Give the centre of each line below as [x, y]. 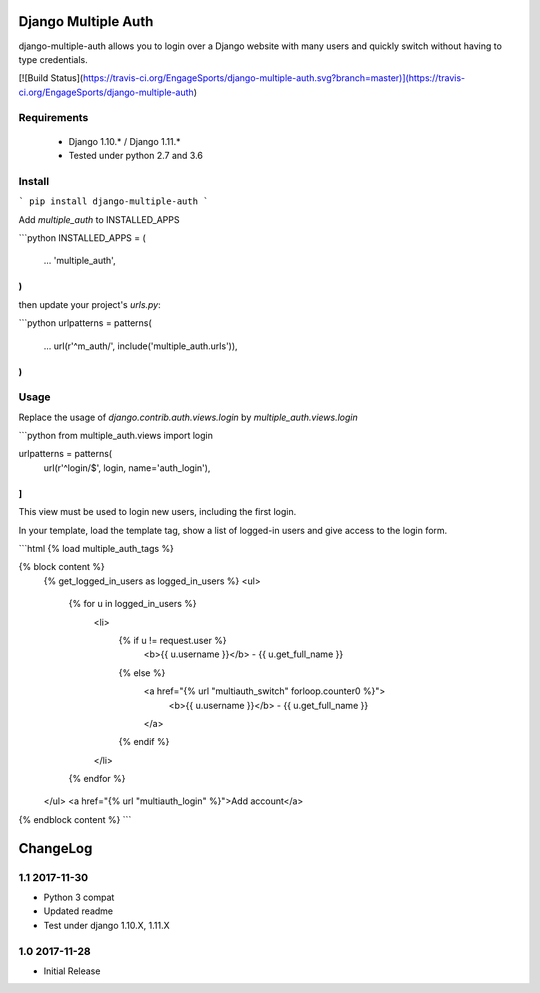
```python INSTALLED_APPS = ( [82, 237]
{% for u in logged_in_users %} [132, 604]
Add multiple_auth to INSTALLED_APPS [99, 219]
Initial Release [72, 971]
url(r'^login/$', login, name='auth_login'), [127, 467]
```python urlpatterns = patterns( [85, 323]
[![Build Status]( [51, 78]
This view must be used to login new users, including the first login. [157, 512]
